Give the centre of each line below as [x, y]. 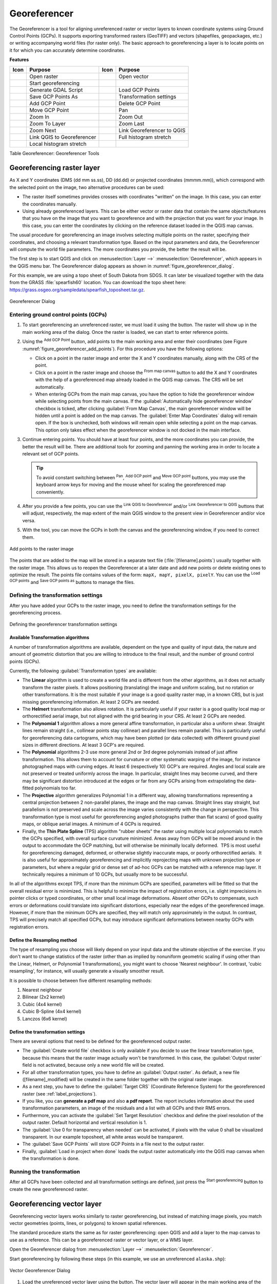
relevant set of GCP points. [51, 454]
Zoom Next [43, 130]
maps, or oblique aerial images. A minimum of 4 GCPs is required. [92, 824]
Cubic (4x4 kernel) [42, 1004]
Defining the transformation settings [56, 595]
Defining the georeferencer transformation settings [63, 625]
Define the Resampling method [43, 940]
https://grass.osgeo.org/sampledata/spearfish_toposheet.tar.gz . [77, 290]
